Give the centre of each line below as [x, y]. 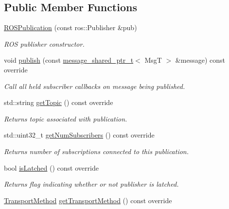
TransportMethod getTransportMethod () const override [88, 200]
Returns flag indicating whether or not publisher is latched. [91, 184]
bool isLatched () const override [51, 167]
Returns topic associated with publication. [66, 118]
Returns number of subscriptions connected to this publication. [97, 151]
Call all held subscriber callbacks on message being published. [95, 86]
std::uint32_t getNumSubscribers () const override [79, 135]
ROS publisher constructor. [44, 44]
